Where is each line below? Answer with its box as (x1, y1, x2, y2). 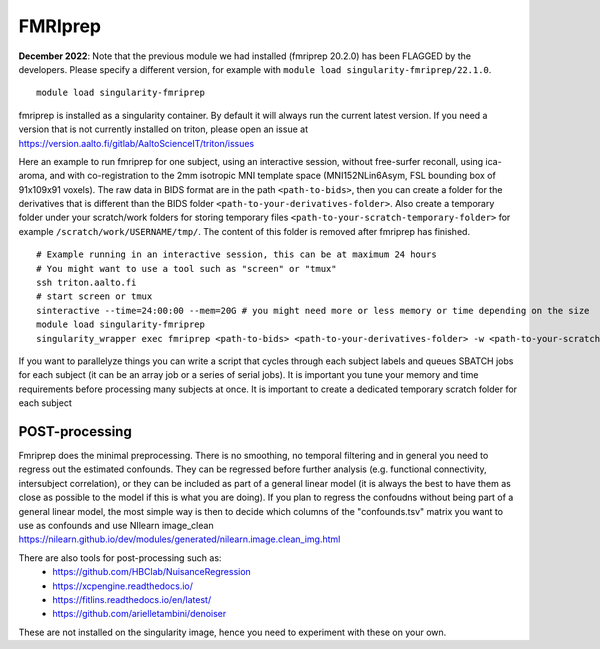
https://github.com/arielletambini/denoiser (52, 608, 227, 620)
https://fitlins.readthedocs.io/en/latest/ (52, 593, 212, 605)
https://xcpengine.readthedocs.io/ (52, 580, 194, 592)
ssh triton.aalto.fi (36, 277, 137, 289)
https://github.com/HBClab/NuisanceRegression (52, 566, 252, 578)
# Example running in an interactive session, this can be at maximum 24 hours (36, 249, 437, 260)
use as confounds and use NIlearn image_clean (18, 520, 214, 531)
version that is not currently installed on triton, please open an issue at (18, 123, 309, 135)
